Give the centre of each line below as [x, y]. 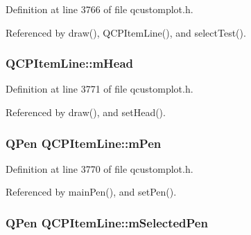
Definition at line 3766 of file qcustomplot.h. [99, 9]
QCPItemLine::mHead [69, 63]
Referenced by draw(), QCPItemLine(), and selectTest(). [126, 32]
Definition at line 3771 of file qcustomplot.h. [99, 89]
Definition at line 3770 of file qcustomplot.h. [99, 168]
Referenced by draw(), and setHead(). [86, 112]
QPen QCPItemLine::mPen [84, 143]
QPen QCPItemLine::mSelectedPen [107, 222]
